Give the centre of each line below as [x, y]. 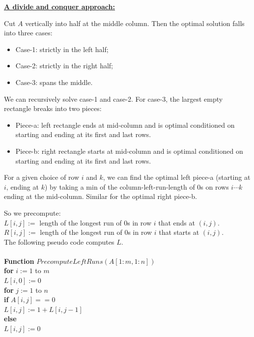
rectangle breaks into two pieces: [53, 108]
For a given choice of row [42, 177]
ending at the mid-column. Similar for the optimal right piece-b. [100, 196]
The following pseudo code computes [59, 241]
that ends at [177, 222]
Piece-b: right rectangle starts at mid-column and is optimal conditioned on [129, 151]
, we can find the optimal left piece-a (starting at [177, 177]
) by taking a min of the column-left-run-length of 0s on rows [137, 186]
